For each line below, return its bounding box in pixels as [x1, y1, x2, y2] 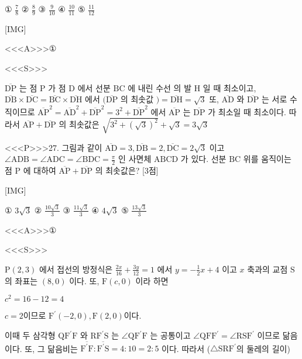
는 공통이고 [150, 329, 191, 341]
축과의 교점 [247, 263, 288, 275]
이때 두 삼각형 [5, 329, 56, 341]
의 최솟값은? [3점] [95, 164, 159, 177]
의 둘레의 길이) [236, 342, 290, 354]
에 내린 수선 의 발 [128, 81, 192, 94]
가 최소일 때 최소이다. [208, 105, 287, 118]
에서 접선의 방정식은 [39, 263, 113, 275]
